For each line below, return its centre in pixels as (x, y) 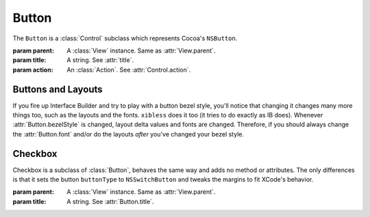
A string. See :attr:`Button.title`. (110, 201)
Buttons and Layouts (58, 89)
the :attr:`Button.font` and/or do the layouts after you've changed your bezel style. (128, 134)
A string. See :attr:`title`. (100, 60)
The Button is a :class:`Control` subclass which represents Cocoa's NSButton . (125, 38)
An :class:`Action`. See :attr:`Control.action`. (129, 70)
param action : (33, 70)
